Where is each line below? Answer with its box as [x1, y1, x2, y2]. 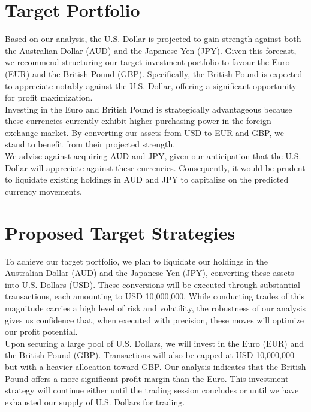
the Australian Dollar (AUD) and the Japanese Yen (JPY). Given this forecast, [5, 44, 297, 56]
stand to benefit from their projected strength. [5, 138, 176, 150]
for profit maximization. [5, 91, 93, 104]
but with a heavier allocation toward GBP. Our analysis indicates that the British [5, 360, 306, 372]
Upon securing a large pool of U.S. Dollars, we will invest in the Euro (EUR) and [5, 337, 304, 349]
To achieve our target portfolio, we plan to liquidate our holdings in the [5, 255, 268, 267]
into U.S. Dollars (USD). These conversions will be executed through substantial [5, 278, 300, 290]
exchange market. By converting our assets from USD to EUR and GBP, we [5, 126, 284, 138]
